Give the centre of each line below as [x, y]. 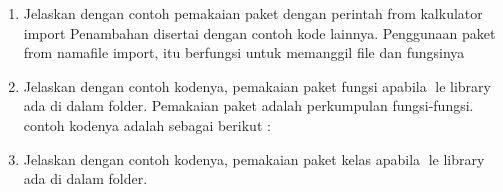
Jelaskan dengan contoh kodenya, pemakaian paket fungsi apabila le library [257, 85]
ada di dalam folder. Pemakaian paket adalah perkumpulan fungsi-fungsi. [248, 105]
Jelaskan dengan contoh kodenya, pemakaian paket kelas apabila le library [254, 158]
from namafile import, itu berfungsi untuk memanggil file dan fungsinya [244, 52]
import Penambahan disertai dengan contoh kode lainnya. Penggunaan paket [259, 32]
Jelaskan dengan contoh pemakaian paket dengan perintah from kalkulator [253, 13]
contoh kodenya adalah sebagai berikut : [147, 124]
